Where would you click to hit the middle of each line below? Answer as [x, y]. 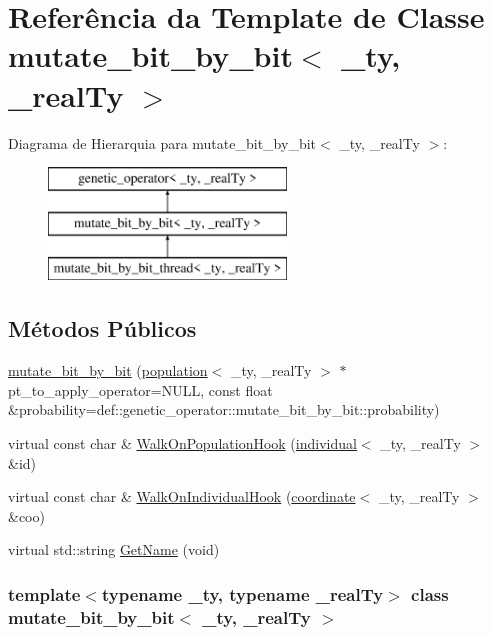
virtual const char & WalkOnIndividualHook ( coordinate [182, 496]
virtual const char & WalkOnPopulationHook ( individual [182, 443]
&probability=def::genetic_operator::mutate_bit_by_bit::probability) [224, 409]
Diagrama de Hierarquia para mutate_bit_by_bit [162, 142]
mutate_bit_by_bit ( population [108, 370]
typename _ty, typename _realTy [242, 593]
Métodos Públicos [102, 328]
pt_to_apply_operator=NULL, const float [140, 389]
